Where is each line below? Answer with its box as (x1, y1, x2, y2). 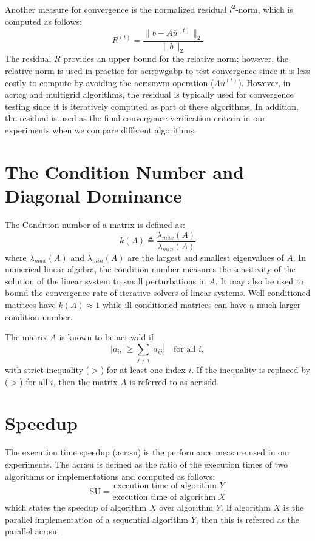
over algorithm (159, 501, 214, 514)
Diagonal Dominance (5, 183, 182, 207)
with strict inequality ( (5, 363, 89, 376)
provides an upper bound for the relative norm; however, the (63, 52, 289, 65)
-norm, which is (235, 3, 293, 15)
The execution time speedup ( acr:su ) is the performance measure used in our (5, 446, 291, 459)
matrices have (5, 298, 56, 311)
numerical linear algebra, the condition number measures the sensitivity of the (5, 263, 296, 275)
